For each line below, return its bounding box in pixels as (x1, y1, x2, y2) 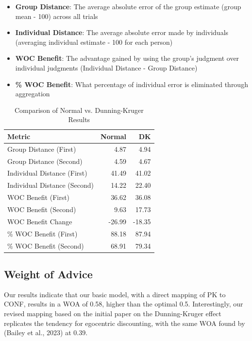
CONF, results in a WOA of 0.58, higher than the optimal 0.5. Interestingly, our (4, 299, 243, 309)
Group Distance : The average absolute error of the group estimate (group (15, 1, 241, 11)
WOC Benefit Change (7, 216, 72, 226)
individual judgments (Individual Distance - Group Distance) (15, 62, 198, 72)
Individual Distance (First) (7, 168, 87, 178)
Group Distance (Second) (7, 156, 83, 166)
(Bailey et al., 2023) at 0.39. (4, 327, 88, 338)
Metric (7, 131, 31, 141)
